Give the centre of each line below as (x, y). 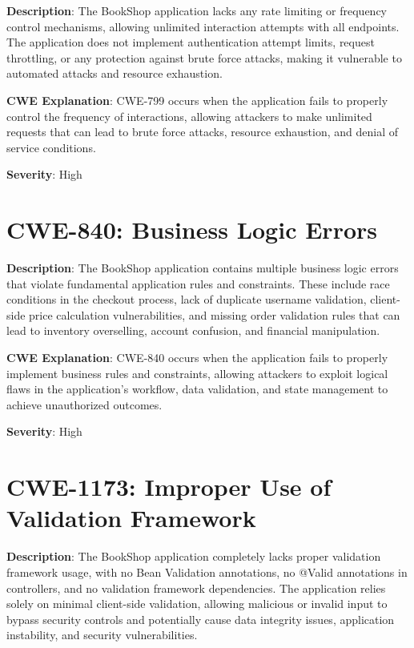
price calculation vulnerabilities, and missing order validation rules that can (215, 314)
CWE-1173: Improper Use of (169, 487)
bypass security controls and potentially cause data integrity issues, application (201, 619)
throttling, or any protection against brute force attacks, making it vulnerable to (204, 57)
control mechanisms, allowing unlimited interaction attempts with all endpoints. (203, 26)
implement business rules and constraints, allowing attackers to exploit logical (197, 373)
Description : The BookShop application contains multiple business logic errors (203, 268)
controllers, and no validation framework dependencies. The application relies (196, 588)
